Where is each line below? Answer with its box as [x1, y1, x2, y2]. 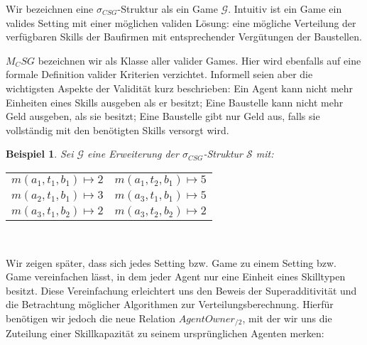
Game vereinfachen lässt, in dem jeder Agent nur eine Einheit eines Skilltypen [6, 269, 346, 284]
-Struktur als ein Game [117, 1, 218, 16]
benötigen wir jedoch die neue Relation [6, 310, 176, 325]
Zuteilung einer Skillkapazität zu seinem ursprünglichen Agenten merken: [6, 326, 324, 341]
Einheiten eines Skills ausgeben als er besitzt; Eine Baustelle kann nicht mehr [6, 94, 344, 109]
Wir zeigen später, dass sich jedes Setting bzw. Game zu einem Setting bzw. [6, 255, 337, 270]
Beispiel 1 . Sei [6, 146, 74, 161]
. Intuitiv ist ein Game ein [228, 1, 342, 16]
